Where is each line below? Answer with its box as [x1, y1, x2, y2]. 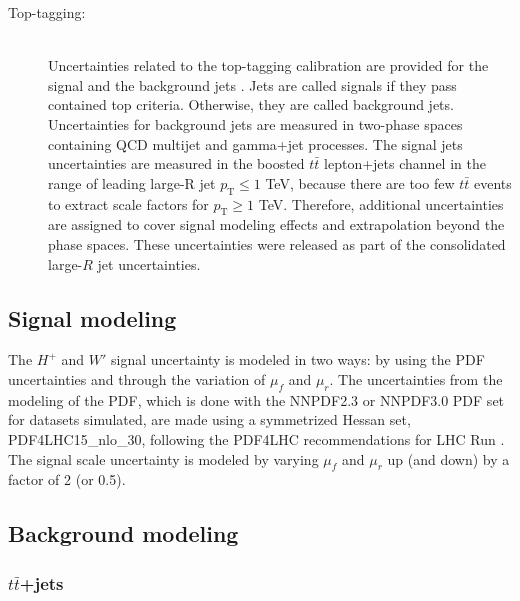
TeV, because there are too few [265, 172, 455, 193]
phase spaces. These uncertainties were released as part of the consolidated [48, 233, 506, 254]
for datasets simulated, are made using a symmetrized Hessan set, [8, 409, 411, 430]
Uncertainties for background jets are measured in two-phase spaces [48, 113, 463, 134]
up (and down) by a [387, 448, 510, 469]
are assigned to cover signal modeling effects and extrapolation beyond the [48, 214, 505, 235]
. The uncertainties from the [329, 368, 503, 389]
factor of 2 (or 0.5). [8, 469, 126, 490]
